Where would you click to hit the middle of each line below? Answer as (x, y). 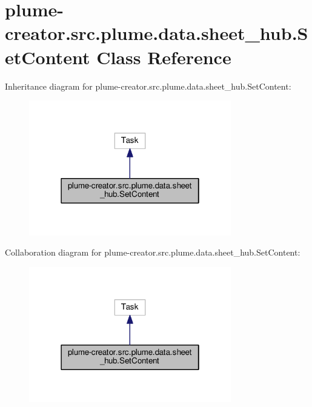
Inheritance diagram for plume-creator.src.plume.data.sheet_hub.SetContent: (148, 86)
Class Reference (164, 57)
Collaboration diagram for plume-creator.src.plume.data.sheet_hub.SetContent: (153, 252)
